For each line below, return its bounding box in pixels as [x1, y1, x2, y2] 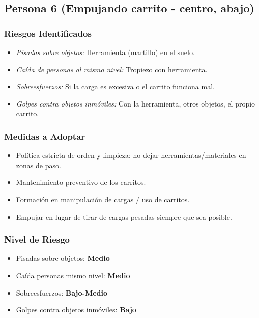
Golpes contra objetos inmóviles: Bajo [16, 304, 136, 315]
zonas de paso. [16, 160, 61, 170]
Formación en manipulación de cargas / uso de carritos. [16, 194, 190, 204]
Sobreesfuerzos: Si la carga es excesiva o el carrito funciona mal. [16, 81, 215, 92]
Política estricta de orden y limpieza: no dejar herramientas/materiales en [16, 150, 246, 161]
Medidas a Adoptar [4, 129, 85, 142]
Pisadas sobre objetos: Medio [16, 253, 110, 263]
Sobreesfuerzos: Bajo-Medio [16, 287, 108, 298]
